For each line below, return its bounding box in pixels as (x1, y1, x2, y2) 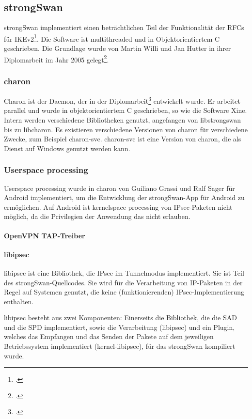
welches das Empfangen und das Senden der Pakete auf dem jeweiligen (4, 331, 214, 341)
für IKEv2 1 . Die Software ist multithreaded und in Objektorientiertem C (4, 32, 220, 44)
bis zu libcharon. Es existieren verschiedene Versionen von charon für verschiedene (4, 124, 248, 134)
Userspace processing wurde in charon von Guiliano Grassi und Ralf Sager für (4, 183, 235, 193)
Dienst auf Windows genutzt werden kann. (4, 143, 130, 153)
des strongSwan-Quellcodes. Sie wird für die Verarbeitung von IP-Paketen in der (4, 277, 243, 287)
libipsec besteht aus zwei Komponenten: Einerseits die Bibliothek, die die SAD (4, 312, 237, 323)
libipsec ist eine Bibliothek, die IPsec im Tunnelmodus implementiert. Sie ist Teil (4, 267, 244, 278)
